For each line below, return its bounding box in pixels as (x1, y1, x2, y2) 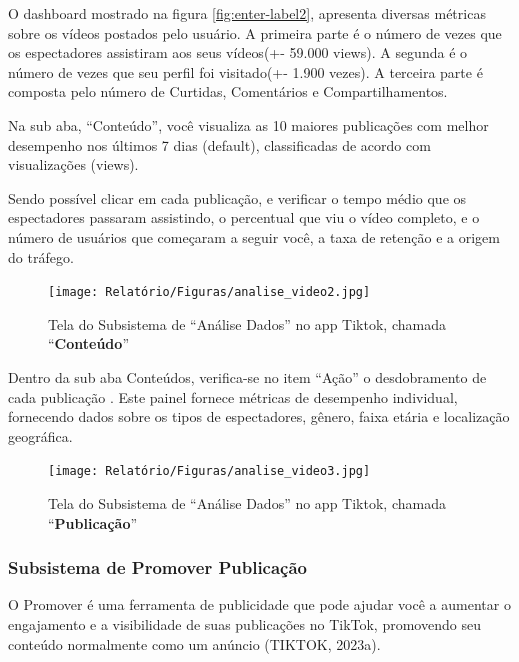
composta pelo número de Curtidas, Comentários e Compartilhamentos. (8, 81, 448, 102)
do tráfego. (8, 246, 74, 267)
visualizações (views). (8, 154, 139, 175)
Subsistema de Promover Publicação (8, 555, 308, 580)
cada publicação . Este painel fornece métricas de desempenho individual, (8, 386, 458, 407)
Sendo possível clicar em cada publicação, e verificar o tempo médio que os (8, 187, 467, 208)
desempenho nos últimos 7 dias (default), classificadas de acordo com (8, 134, 431, 155)
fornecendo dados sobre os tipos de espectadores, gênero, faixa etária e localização (8, 406, 510, 427)
